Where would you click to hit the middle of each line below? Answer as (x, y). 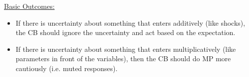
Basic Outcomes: (29, 6)
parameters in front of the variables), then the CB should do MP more (123, 58)
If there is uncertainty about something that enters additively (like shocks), (130, 22)
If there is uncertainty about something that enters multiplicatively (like (126, 49)
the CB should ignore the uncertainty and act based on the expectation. (125, 32)
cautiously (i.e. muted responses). (67, 68)
